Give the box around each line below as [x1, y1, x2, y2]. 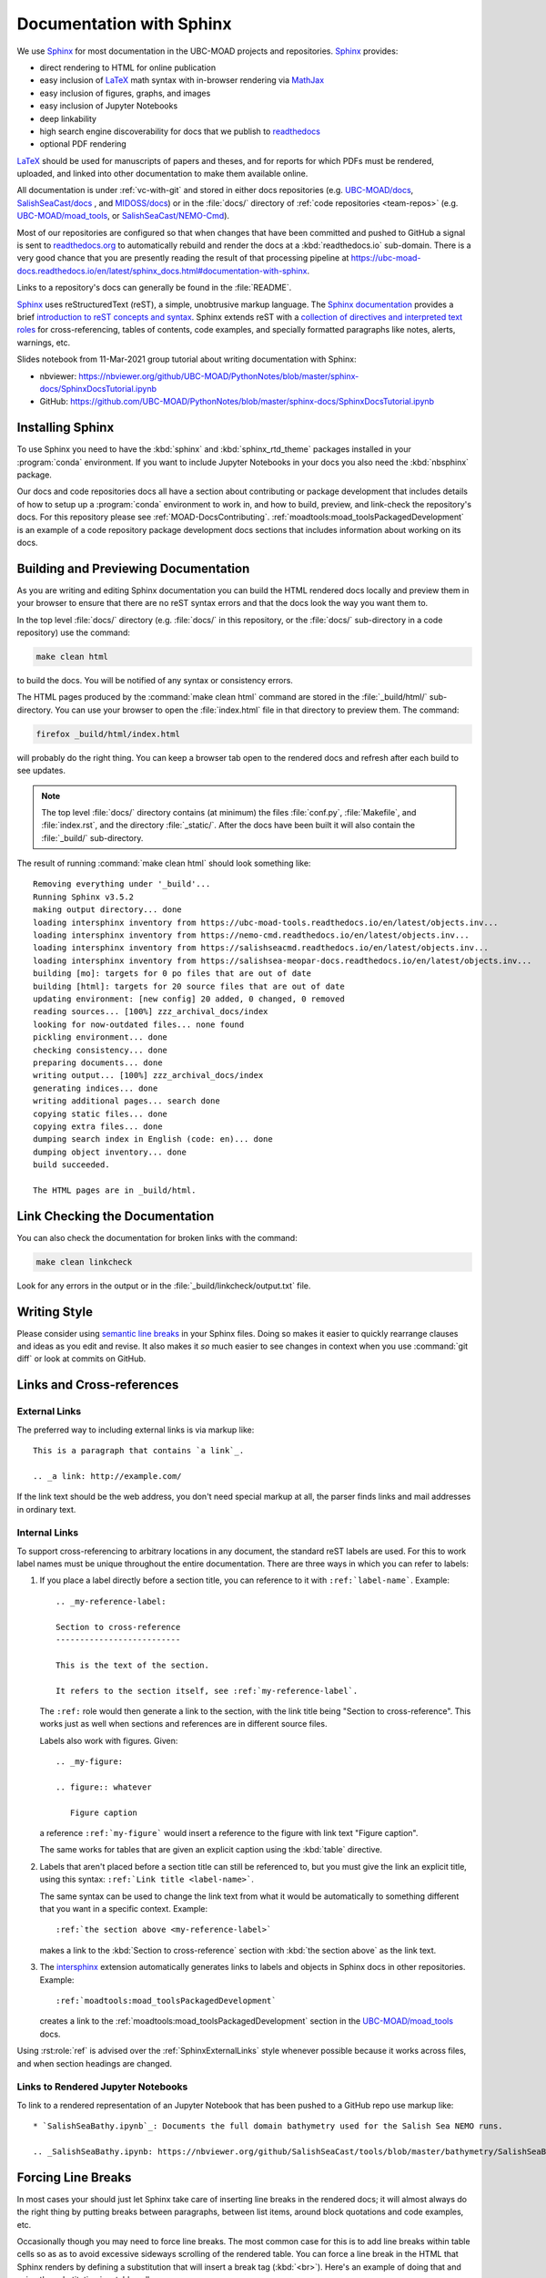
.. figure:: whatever [56, 1781, 152, 1792]
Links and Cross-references [16, 1377, 179, 1393]
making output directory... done [33, 905, 182, 915]
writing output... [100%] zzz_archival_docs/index [33, 1071, 264, 1081]
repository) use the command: [16, 627, 131, 638]
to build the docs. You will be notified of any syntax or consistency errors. [16, 675, 293, 685]
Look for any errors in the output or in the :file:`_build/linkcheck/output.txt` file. [16, 1280, 311, 1291]
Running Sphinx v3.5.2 [33, 891, 135, 902]
